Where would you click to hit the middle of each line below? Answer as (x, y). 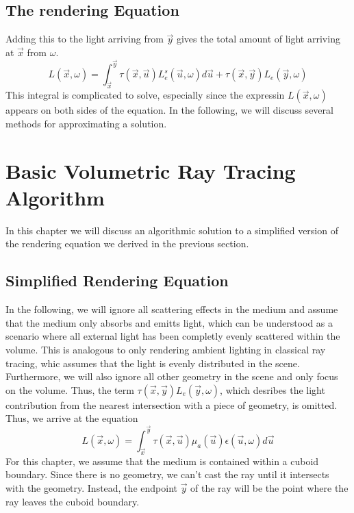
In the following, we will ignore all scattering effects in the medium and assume (172, 309)
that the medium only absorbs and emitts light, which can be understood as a (169, 322)
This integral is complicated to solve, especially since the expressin (145, 95)
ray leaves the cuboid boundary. (73, 501)
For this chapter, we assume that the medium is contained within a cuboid (162, 461)
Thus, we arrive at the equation (72, 418)
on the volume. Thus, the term (70, 389)
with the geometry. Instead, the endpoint (91, 487)
